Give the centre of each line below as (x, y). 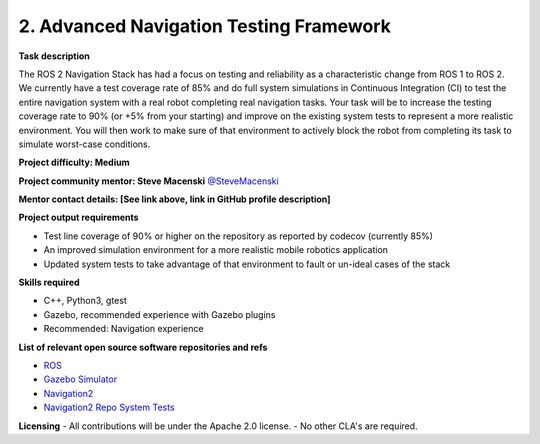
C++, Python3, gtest (85, 301)
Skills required (49, 282)
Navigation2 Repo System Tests (109, 407)
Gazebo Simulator (80, 379)
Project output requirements (78, 217)
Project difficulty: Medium (74, 162)
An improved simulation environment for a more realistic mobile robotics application (216, 250)
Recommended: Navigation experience (123, 329)
